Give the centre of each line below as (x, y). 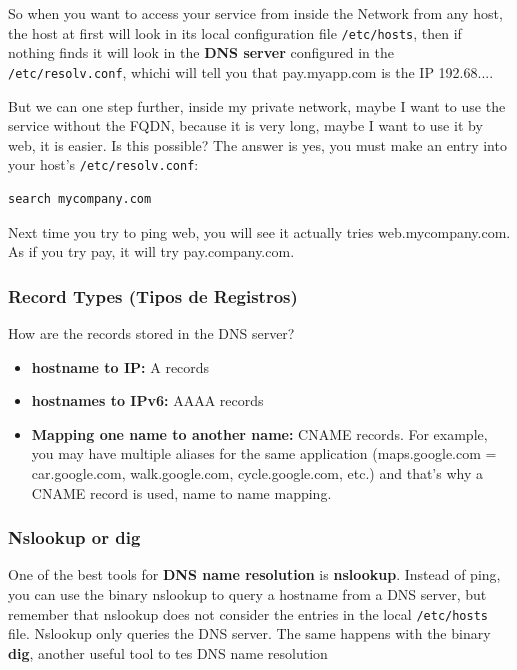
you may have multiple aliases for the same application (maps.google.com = (264, 453)
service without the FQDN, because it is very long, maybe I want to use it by (245, 125)
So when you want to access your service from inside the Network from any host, (255, 13)
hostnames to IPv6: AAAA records (147, 400)
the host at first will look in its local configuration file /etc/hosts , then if (235, 32)
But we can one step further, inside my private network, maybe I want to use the (257, 105)
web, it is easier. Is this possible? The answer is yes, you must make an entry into (257, 144)
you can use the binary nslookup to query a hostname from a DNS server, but (247, 593)
